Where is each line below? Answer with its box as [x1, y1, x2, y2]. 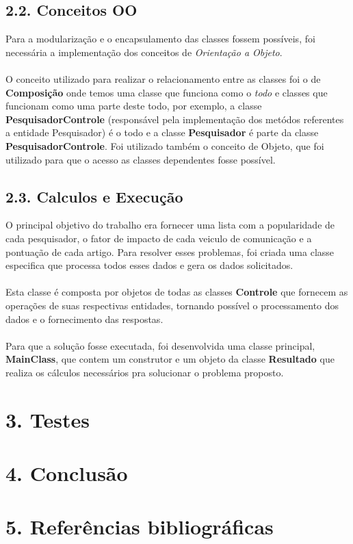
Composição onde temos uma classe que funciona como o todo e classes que [5, 85, 328, 99]
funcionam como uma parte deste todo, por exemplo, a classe [5, 99, 262, 113]
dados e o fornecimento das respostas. [5, 311, 164, 326]
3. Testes [5, 405, 90, 433]
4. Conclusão [5, 459, 128, 487]
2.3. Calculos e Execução [5, 185, 183, 207]
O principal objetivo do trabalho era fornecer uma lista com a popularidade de [5, 218, 335, 232]
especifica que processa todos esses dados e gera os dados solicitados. [5, 258, 293, 272]
